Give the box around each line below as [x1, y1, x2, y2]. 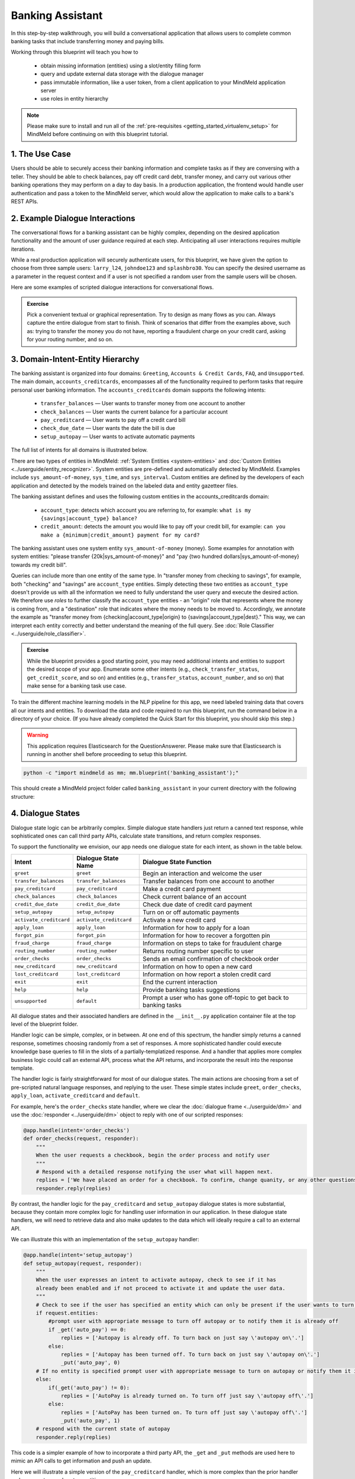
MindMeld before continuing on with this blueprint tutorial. [27, 131, 169, 138]
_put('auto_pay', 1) [60, 1417, 121, 1424]
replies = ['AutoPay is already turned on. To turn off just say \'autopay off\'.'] [60, 1392, 314, 1399]
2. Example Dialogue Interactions [11, 213, 135, 223]
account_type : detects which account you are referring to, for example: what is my [40, 506, 251, 514]
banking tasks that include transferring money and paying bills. [11, 37, 165, 44]
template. [11, 1065, 34, 1072]
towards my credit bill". [11, 561, 67, 568]
